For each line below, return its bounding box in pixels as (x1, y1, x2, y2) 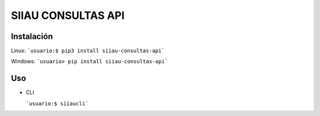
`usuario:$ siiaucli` (25, 100, 89, 107)
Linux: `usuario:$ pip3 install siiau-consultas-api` (11, 47, 165, 54)
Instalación (11, 31, 53, 41)
